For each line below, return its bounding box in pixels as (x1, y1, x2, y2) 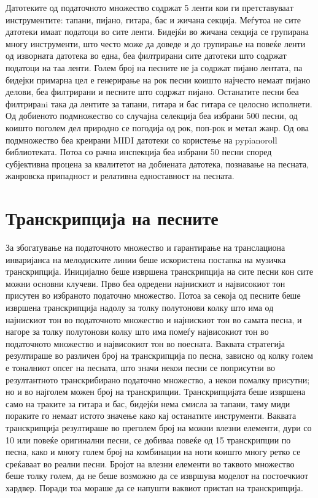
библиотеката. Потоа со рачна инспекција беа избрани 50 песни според (6, 145, 272, 158)
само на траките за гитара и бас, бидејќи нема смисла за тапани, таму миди (6, 397, 290, 410)
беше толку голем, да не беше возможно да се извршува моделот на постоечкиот (6, 469, 309, 482)
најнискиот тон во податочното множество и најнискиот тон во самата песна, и (6, 313, 302, 326)
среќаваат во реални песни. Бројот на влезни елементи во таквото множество (6, 457, 295, 470)
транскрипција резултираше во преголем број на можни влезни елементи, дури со (6, 421, 312, 434)
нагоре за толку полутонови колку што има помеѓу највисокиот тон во (6, 325, 269, 338)
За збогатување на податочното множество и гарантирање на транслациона (6, 241, 285, 254)
